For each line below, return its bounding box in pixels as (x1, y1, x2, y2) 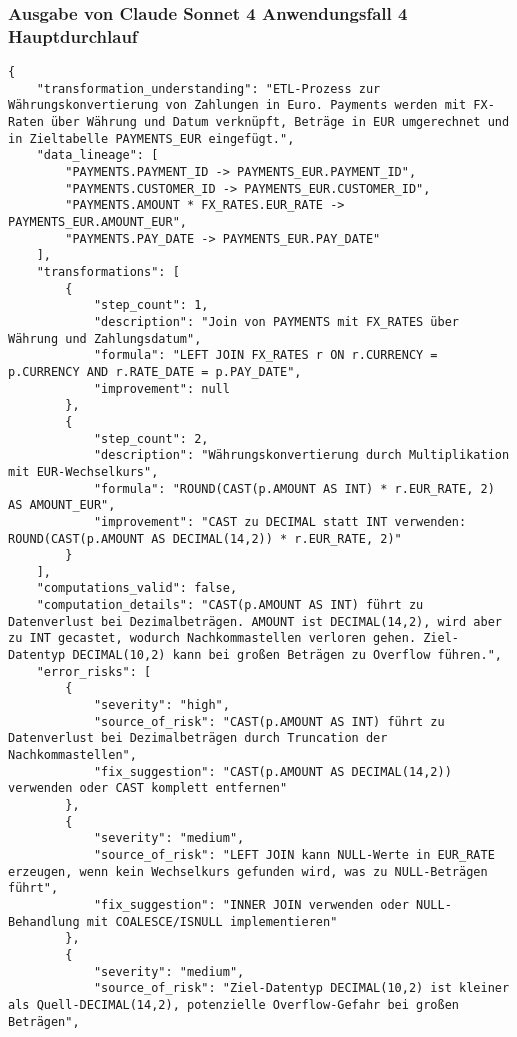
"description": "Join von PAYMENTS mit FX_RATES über (93, 314, 460, 329)
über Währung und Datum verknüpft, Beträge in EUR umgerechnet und (50, 115, 510, 130)
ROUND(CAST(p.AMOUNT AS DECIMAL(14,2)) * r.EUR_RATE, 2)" (8, 531, 402, 546)
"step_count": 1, (93, 298, 209, 313)
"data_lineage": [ (36, 148, 159, 163)
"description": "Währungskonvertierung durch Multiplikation (93, 448, 510, 463)
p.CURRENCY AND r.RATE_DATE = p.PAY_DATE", (8, 364, 302, 379)
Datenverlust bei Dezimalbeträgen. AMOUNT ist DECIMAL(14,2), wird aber (8, 614, 502, 629)
